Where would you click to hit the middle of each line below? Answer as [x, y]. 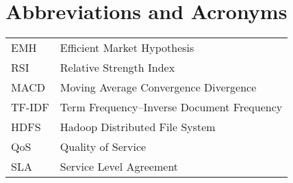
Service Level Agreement [119, 167]
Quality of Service [103, 147]
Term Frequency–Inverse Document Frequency [171, 107]
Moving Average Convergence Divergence [158, 87]
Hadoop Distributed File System [138, 127]
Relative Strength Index [117, 68]
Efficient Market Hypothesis [127, 48]
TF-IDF [30, 107]
